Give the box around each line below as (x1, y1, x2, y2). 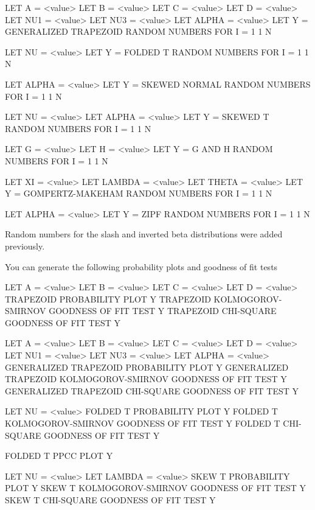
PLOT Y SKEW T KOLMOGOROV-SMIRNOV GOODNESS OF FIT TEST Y (5, 481, 306, 494)
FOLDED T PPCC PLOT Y (5, 449, 113, 462)
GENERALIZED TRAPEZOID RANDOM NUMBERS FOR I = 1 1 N (5, 25, 272, 38)
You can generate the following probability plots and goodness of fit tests (5, 260, 278, 273)
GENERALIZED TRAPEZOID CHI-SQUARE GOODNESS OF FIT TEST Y (5, 384, 299, 397)
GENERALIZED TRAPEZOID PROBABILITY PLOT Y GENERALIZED (5, 360, 289, 373)
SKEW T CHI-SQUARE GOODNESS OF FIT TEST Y (5, 494, 216, 506)
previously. (5, 239, 45, 252)
